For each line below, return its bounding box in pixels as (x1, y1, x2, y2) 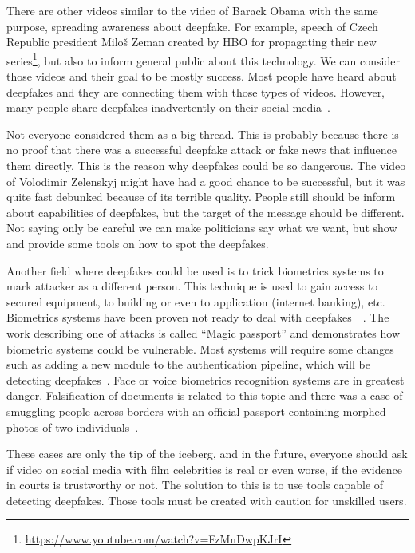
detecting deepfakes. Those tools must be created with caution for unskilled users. (6, 492, 407, 508)
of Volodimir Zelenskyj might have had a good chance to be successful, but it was (6, 172, 405, 189)
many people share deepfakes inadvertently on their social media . (6, 99, 330, 116)
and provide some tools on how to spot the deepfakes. (6, 235, 269, 251)
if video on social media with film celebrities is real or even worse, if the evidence (6, 460, 402, 477)
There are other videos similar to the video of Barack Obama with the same (6, 2, 378, 18)
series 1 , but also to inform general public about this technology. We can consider (6, 49, 400, 69)
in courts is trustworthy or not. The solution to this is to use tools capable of (6, 476, 384, 493)
